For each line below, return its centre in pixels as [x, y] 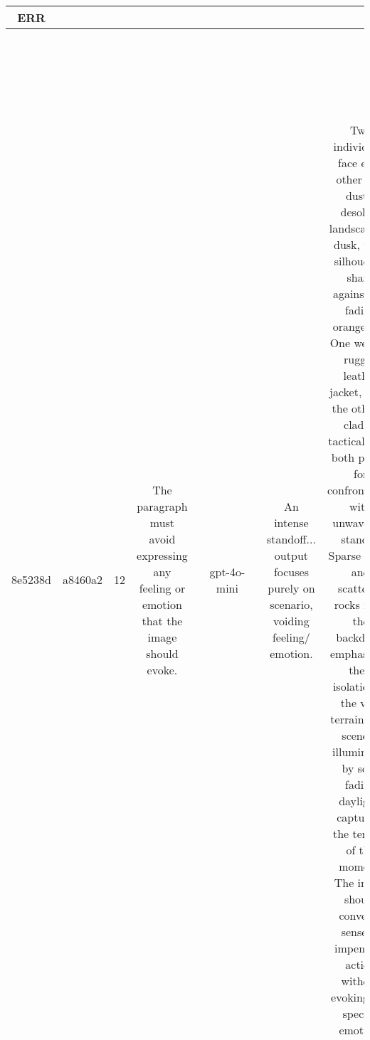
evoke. [162, 669]
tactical [347, 440]
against [350, 293]
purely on [291, 588]
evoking [350, 997]
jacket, [346, 391]
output [291, 555]
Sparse [345, 555]
